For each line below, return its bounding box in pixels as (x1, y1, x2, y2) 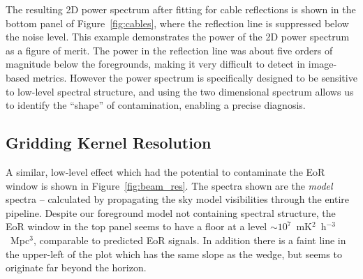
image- (308, 56, 337, 71)
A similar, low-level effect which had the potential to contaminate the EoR (6, 164, 325, 179)
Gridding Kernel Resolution (6, 132, 212, 153)
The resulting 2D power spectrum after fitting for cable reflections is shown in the (6, 2, 356, 16)
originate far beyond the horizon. (6, 260, 147, 275)
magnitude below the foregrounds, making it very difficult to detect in (6, 56, 306, 71)
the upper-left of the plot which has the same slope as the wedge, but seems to (6, 246, 342, 261)
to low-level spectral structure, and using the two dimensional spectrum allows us (6, 84, 354, 98)
